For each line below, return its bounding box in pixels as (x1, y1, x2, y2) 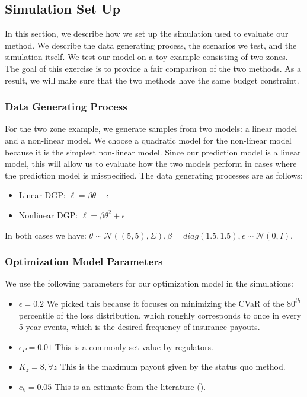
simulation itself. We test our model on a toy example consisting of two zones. (5, 50, 288, 63)
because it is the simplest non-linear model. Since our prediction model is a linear (5, 145, 301, 158)
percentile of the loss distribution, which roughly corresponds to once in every (18, 309, 302, 321)
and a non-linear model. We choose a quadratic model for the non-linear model (5, 134, 292, 146)
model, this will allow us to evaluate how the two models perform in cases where (5, 157, 297, 170)
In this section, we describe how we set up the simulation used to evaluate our (5, 27, 289, 40)
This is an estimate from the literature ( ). (54, 380, 206, 392)
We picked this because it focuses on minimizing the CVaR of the (46, 297, 284, 309)
